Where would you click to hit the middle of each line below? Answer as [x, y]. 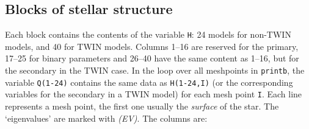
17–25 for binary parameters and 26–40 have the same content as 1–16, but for [152, 58]
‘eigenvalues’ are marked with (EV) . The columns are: [106, 118]
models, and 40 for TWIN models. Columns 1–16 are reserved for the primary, [152, 46]
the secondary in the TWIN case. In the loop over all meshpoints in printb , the [155, 70]
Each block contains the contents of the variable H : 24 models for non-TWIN [148, 34]
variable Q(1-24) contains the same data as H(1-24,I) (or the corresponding [149, 82]
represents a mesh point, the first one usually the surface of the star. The [142, 106]
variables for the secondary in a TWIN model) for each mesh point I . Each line [154, 94]
